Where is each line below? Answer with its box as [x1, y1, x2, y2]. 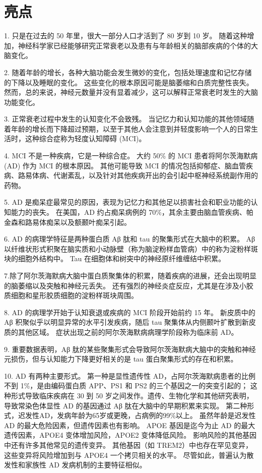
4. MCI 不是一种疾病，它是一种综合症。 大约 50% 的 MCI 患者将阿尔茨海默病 [4, 150, 258, 161]
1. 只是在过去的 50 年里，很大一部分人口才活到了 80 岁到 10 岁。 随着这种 [4, 30, 247, 41]
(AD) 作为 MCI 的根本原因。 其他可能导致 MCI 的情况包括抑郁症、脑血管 [4, 160, 246, 170]
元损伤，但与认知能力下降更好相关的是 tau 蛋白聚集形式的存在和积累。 [4, 353, 238, 364]
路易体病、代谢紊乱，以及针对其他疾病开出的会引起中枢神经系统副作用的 [18, 170, 258, 181]
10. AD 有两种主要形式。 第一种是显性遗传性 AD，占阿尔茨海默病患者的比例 [4, 370, 255, 381]
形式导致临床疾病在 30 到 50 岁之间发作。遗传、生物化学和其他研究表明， [11, 390, 253, 400]
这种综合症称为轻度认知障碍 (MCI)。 [25, 133, 146, 144]
